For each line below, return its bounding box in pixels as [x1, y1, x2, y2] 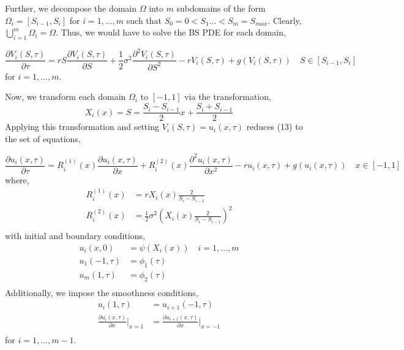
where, [5, 173, 29, 186]
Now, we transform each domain [5, 90, 126, 103]
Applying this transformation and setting [5, 120, 159, 133]
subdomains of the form [176, 2, 266, 14]
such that [126, 13, 162, 26]
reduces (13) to [246, 120, 303, 133]
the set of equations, [5, 132, 81, 145]
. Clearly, [267, 13, 302, 26]
